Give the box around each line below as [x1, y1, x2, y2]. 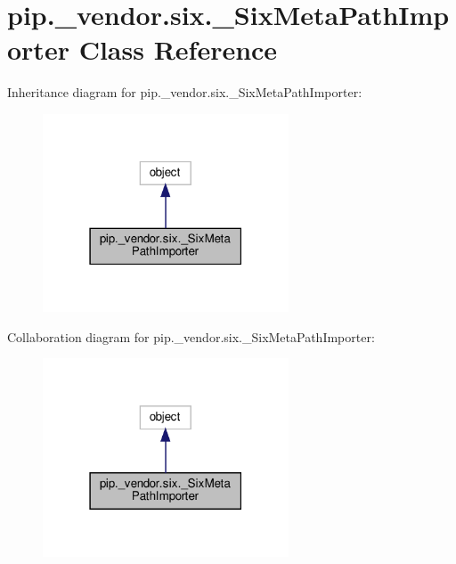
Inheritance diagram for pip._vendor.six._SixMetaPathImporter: [7, 83, 362, 102]
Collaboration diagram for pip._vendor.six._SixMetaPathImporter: [7, 327, 375, 346]
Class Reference [78, 31, 278, 68]
